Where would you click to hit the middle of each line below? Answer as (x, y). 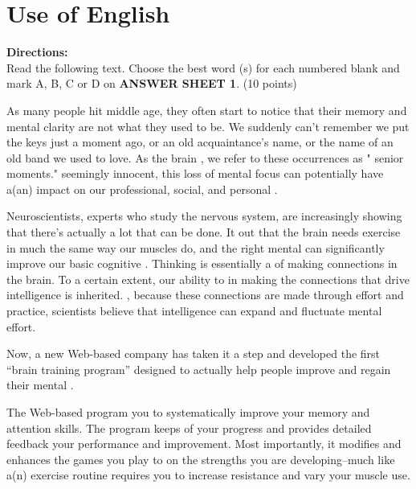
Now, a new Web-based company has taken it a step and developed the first (194, 353)
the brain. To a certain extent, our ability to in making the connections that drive (208, 279)
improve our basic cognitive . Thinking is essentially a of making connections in (202, 263)
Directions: (37, 52)
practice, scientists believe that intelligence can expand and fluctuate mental (194, 311)
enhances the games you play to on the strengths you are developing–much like (201, 459)
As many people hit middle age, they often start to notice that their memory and (207, 110)
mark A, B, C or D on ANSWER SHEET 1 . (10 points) (152, 83)
